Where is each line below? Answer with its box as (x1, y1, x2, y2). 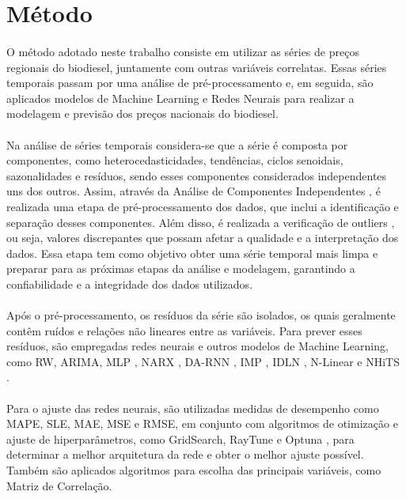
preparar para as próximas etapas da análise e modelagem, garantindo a (6, 260, 355, 277)
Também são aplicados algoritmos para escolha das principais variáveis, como (6, 462, 381, 478)
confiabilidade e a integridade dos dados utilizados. (6, 275, 253, 292)
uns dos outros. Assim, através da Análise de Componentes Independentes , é (6, 183, 381, 199)
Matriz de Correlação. (6, 477, 112, 493)
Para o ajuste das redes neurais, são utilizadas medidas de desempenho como (6, 399, 379, 416)
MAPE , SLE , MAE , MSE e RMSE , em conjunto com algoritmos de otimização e (6, 415, 398, 432)
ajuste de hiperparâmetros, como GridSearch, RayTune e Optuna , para (6, 430, 355, 447)
